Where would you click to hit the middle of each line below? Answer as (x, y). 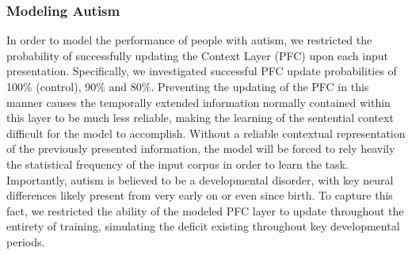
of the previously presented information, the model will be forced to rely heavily (201, 148)
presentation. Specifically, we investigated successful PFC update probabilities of (202, 71)
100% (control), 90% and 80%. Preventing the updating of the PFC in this (188, 86)
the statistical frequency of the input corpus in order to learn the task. (177, 164)
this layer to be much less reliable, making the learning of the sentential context (200, 118)
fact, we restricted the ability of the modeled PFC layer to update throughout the (205, 210)
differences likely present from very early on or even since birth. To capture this (200, 195)
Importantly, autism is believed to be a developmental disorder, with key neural (200, 179)
